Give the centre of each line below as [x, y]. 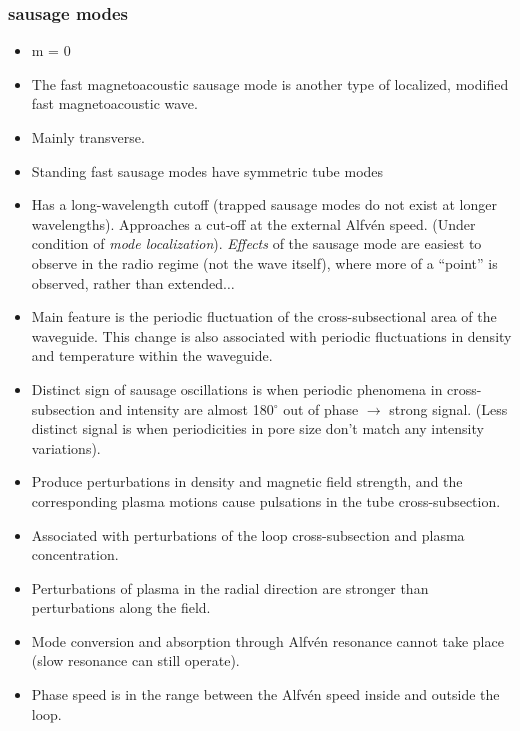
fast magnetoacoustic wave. [114, 103]
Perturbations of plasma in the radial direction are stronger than [230, 587]
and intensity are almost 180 [186, 408]
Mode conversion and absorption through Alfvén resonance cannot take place [267, 640]
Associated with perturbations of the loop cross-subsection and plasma [248, 534]
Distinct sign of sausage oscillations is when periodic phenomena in [237, 388]
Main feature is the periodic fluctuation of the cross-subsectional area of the [264, 316]
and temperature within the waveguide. [152, 355]
